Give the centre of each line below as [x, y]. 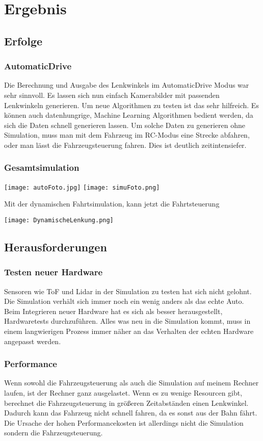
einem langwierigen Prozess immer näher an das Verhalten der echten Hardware [129, 331]
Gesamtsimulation [42, 167]
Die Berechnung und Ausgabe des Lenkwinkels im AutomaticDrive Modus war [127, 85]
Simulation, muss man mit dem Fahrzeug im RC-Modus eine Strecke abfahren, [127, 135]
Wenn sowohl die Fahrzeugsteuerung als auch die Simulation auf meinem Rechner [131, 383]
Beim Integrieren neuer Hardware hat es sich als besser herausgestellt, [113, 311]
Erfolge [23, 41]
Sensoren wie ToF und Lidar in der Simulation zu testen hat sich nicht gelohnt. [128, 291]
